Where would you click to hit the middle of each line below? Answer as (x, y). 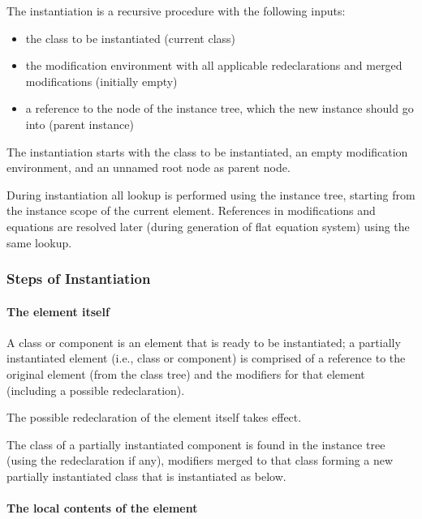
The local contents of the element (102, 508)
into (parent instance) (80, 124)
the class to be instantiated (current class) (131, 38)
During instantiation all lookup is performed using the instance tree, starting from (211, 194)
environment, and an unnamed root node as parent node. (149, 167)
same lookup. (39, 242)
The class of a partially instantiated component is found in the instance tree (196, 444)
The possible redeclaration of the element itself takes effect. (154, 417)
